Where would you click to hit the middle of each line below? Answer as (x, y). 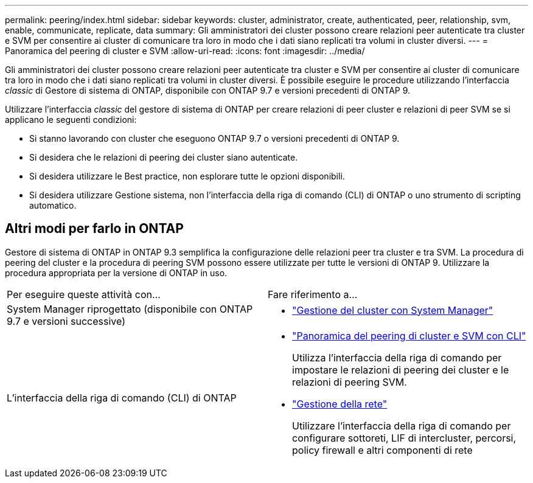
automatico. (53, 205)
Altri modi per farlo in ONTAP (94, 229)
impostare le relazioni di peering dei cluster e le (401, 370)
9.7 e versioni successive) (66, 321)
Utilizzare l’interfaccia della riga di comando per (402, 426)
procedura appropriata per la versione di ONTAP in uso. (116, 273)
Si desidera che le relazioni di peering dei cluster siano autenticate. (164, 157)
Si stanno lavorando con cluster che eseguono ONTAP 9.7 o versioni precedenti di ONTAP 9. (214, 138)
